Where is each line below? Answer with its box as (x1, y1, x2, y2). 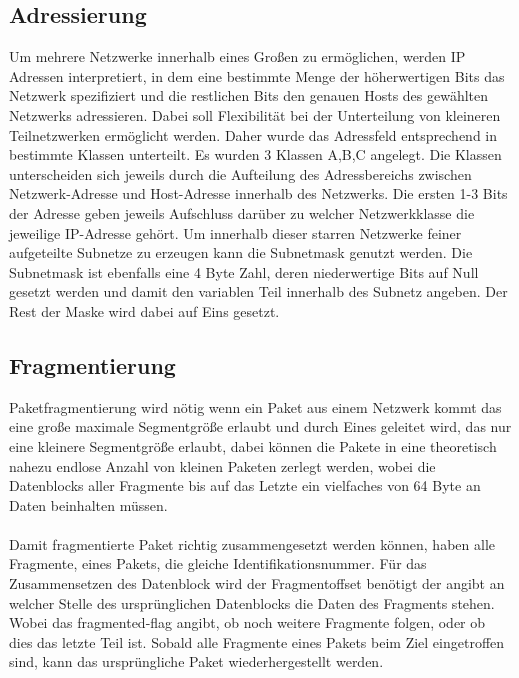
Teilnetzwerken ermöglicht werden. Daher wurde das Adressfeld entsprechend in (9, 124, 498, 145)
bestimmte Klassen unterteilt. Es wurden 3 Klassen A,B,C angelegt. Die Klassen (9, 144, 502, 165)
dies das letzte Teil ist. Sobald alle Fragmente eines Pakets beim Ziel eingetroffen (9, 631, 505, 652)
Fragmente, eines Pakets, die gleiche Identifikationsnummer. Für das (9, 553, 427, 574)
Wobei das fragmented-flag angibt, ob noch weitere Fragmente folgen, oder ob (9, 612, 486, 633)
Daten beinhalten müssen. (9, 494, 168, 515)
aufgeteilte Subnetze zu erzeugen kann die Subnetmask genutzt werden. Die (9, 242, 473, 263)
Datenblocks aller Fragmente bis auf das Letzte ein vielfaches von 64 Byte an (9, 475, 481, 496)
